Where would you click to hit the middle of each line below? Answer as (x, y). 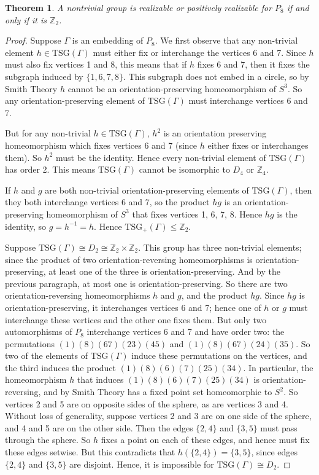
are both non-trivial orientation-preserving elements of (147, 190)
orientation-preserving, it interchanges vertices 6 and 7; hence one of (133, 307)
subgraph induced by (44, 76)
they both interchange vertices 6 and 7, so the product (107, 202)
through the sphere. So (48, 440)
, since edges (275, 452)
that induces (100, 379)
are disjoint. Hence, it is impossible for (142, 464)
